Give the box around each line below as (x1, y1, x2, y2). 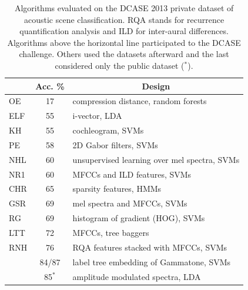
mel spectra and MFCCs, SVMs (72, 197, 187, 209)
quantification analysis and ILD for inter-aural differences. (19, 25, 229, 37)
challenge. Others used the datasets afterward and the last (19, 48, 229, 60)
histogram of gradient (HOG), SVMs (72, 212, 205, 224)
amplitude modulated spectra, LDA (72, 270, 201, 282)
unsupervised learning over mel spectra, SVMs (72, 153, 240, 165)
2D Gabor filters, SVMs (72, 138, 158, 151)
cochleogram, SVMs (72, 124, 144, 136)
